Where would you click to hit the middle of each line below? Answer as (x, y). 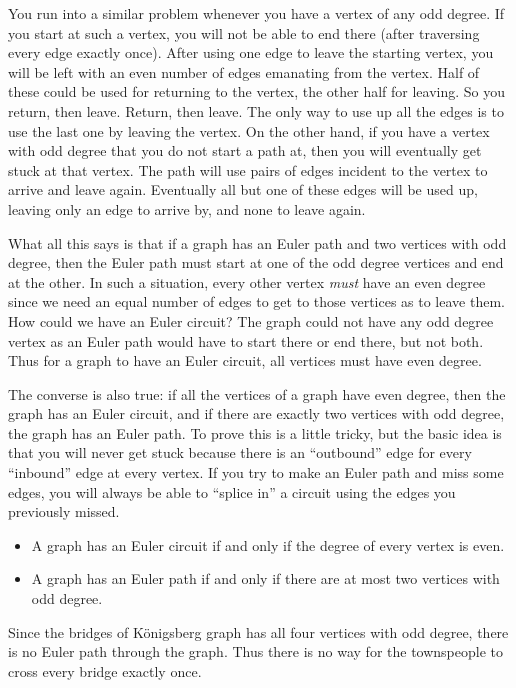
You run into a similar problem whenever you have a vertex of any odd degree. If (256, 13)
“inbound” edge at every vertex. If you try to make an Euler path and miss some (256, 472)
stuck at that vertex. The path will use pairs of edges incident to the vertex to (248, 169)
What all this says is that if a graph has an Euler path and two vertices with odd (257, 242)
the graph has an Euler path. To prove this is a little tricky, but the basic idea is (255, 432)
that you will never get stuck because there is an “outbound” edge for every (240, 452)
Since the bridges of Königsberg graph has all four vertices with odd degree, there (258, 631)
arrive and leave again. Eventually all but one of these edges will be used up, (243, 189)
